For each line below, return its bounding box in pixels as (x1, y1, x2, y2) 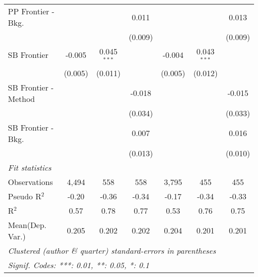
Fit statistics (8, 161, 52, 173)
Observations (8, 176, 53, 187)
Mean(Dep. (8, 219, 47, 231)
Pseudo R (8, 190, 42, 202)
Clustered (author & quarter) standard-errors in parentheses (8, 244, 216, 256)
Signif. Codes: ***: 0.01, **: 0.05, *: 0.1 (8, 259, 149, 271)
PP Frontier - (8, 5, 55, 17)
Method (8, 92, 35, 104)
